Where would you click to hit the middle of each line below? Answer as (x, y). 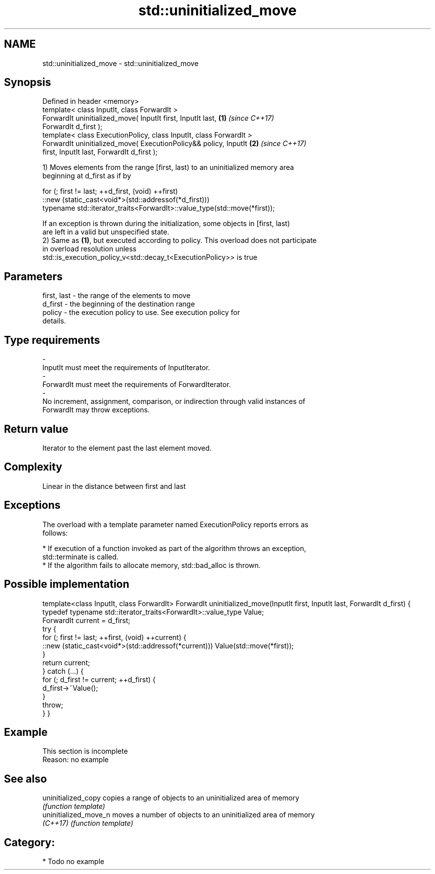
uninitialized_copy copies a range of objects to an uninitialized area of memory (171, 798)
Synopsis (28, 82)
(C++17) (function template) (88, 823)
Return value (36, 429)
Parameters (33, 276)
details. (54, 321)
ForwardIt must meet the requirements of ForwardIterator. (137, 385)
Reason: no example (75, 760)
